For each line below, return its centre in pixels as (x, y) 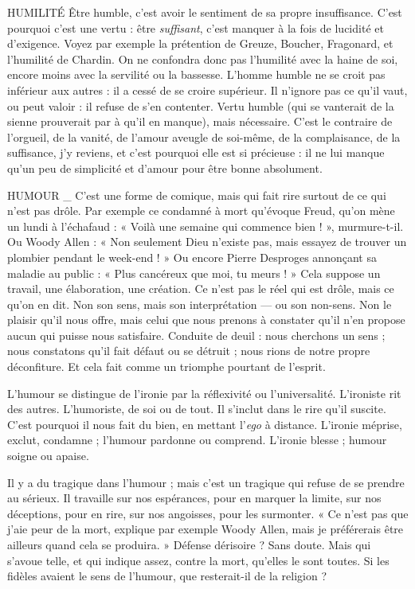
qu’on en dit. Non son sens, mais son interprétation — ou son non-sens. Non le (200, 304)
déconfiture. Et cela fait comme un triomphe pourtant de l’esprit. (166, 367)
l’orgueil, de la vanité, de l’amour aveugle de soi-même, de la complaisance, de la (204, 137)
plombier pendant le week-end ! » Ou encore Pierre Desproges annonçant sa (192, 257)
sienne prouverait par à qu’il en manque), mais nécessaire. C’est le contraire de (200, 121)
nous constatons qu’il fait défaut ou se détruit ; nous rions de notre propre (189, 351)
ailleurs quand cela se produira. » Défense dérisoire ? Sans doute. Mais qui (189, 544)
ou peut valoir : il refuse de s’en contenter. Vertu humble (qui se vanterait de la (201, 105)
